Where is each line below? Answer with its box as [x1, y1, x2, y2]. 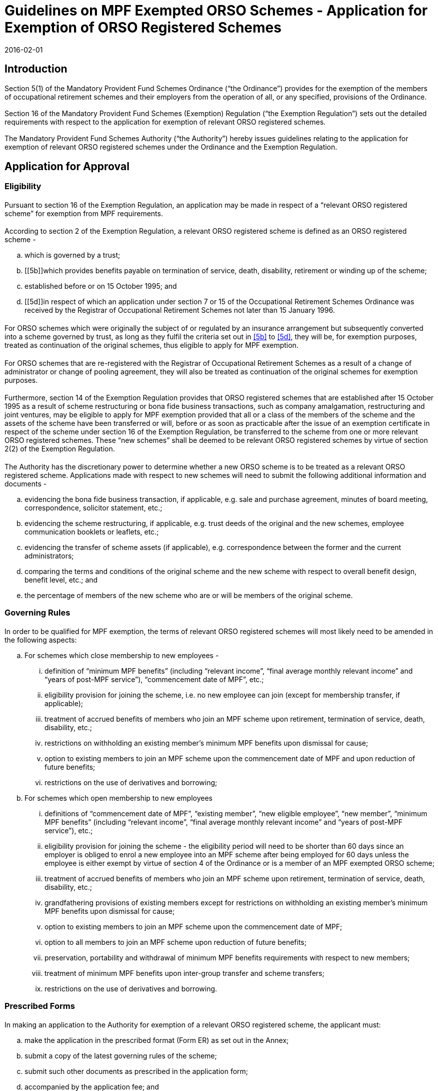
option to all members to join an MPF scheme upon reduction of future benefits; [44, 937, 306, 946]
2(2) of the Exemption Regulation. [4, 444, 115, 453]
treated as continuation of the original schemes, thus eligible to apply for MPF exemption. [4, 341, 298, 350]
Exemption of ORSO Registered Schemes [4, 19, 281, 36]
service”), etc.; [44, 826, 93, 835]
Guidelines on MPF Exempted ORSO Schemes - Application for [4, 2, 428, 19]
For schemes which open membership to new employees [24, 793, 213, 802]
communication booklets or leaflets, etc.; [24, 527, 159, 536]
